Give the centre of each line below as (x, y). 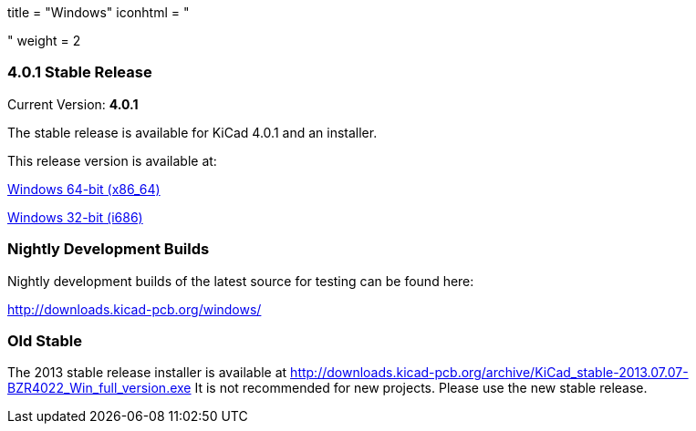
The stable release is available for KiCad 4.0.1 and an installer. (192, 132)
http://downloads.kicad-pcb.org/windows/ (135, 309)
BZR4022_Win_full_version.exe (99, 388)
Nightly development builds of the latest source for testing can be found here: (241, 281)
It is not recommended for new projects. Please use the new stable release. (421, 388)
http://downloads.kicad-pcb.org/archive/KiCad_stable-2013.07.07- (489, 373)
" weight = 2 (44, 41)
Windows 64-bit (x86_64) (84, 189)
